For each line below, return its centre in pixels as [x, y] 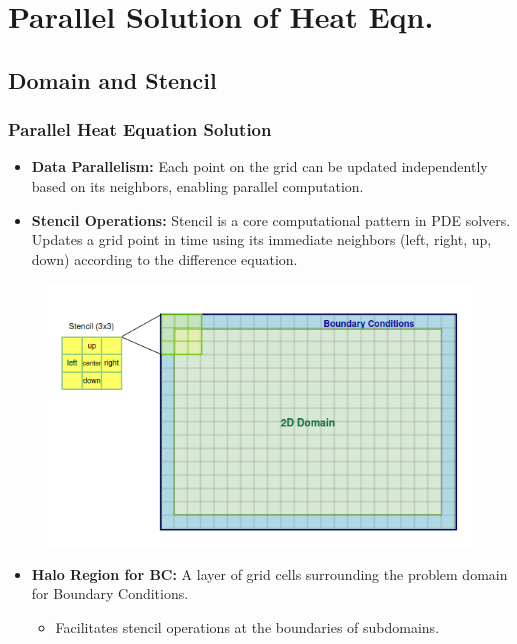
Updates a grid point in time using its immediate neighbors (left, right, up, [261, 239]
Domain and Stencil [112, 79]
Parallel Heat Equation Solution [140, 129]
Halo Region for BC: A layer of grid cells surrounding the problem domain [269, 573]
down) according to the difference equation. [164, 258]
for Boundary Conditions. [110, 593]
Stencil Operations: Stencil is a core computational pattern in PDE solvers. [271, 219]
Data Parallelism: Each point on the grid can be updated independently [259, 166]
